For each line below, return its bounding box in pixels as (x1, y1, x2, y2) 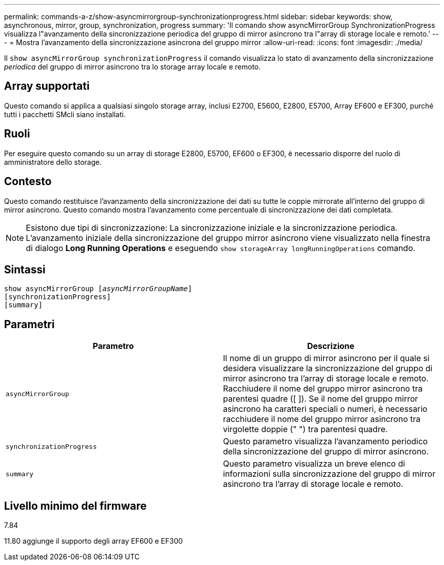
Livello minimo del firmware (4, 499, 147, 512)
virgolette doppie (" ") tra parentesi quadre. (223, 424, 388, 435)
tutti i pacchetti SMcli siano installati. (4, 110, 126, 119)
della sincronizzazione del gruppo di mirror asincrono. (223, 446, 429, 457)
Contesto (4, 175, 52, 188)
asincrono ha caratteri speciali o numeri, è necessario (223, 404, 428, 414)
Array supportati (4, 80, 90, 93)
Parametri (4, 317, 55, 331)
